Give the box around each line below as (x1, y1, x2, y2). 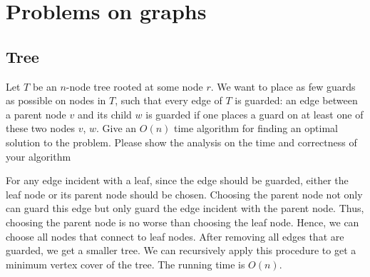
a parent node (6, 106, 66, 121)
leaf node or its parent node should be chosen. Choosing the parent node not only (6, 186, 363, 201)
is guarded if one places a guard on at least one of (145, 106, 364, 121)
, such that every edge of (115, 93, 222, 108)
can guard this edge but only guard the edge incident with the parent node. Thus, (6, 201, 364, 216)
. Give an (96, 121, 137, 136)
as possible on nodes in (6, 93, 106, 108)
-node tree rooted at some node (66, 79, 203, 94)
